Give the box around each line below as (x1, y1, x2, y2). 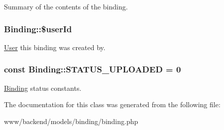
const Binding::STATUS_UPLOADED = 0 (4, 63, 181, 75)
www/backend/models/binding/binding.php (4, 116, 138, 126)
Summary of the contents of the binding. (4, 1, 128, 11)
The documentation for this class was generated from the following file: (4, 99, 221, 110)
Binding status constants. (4, 82, 82, 93)
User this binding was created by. (4, 42, 106, 52)
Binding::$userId (4, 22, 72, 35)
